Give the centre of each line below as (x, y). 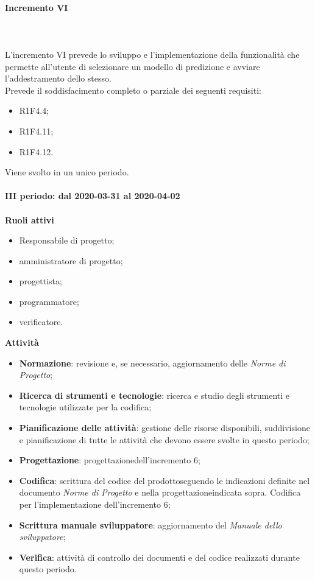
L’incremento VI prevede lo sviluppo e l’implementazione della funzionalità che (152, 54)
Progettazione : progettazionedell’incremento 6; (110, 460)
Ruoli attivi (30, 219)
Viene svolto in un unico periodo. (67, 172)
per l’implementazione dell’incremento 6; (95, 504)
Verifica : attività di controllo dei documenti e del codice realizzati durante (159, 557)
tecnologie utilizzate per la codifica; (85, 407)
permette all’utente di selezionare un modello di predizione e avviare (133, 66)
